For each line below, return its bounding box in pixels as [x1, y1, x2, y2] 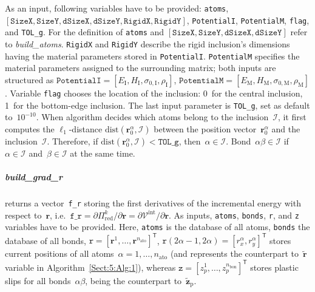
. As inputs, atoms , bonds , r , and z [169, 208, 299, 221]
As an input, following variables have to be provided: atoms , [5, 2, 229, 14]
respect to [5, 208, 42, 221]
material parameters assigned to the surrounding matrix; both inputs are [5, 61, 276, 74]
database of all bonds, [5, 234, 86, 246]
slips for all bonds [5, 274, 71, 287]
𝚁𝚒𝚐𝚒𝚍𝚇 [123, 16, 151, 25]
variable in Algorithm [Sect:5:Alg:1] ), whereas [5, 260, 176, 273]
